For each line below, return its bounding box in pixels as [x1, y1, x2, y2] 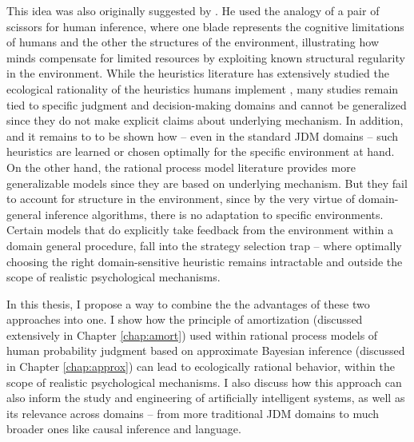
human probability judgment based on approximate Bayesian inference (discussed [6, 342, 405, 359]
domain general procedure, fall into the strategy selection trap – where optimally [6, 237, 402, 253]
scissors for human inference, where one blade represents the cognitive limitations [6, 18, 404, 34]
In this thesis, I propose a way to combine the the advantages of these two [6, 295, 370, 312]
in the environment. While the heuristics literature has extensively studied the [6, 65, 389, 82]
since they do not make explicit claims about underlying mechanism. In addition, [6, 112, 404, 129]
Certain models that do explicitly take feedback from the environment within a [6, 221, 393, 238]
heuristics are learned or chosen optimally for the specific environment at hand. [6, 143, 395, 160]
